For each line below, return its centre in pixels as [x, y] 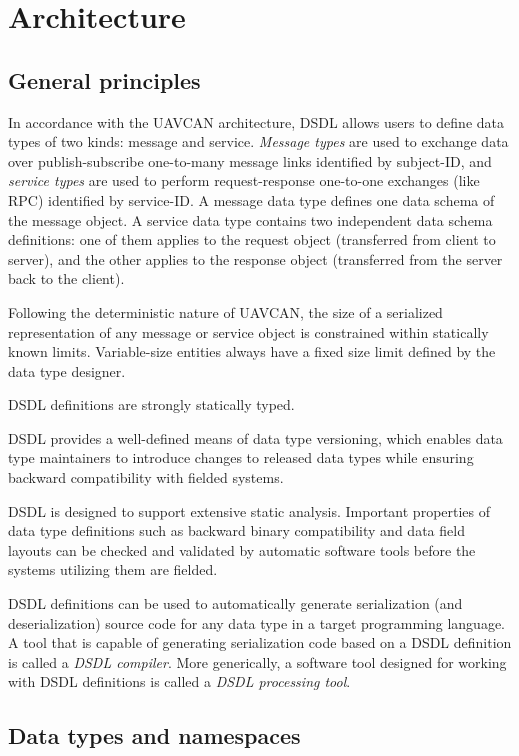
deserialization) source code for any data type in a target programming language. [257, 622]
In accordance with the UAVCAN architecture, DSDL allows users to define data [256, 121]
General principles [104, 79]
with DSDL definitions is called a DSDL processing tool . [179, 681]
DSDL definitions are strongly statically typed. [151, 404]
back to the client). [66, 278]
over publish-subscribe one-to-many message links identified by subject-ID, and [250, 160]
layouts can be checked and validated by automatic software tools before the [242, 549]
